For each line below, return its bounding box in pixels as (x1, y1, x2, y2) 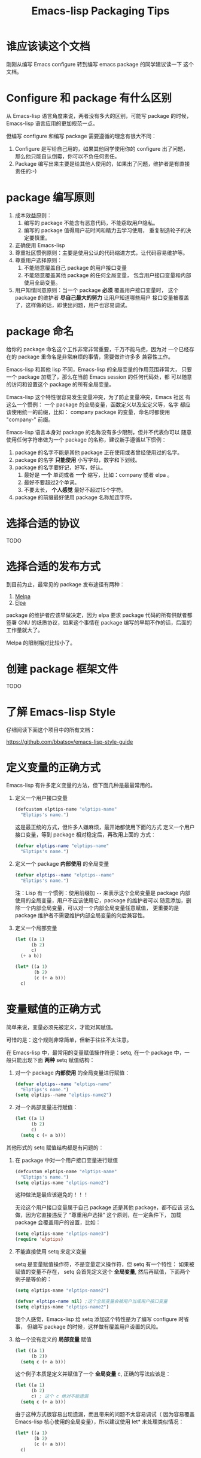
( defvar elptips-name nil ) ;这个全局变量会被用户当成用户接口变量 (14, 1298, 168, 1304)
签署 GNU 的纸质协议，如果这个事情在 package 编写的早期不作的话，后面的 (6, 619, 193, 626)
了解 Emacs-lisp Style (6, 705, 116, 719)
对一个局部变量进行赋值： (14, 1104, 78, 1111)
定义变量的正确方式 (6, 761, 101, 774)
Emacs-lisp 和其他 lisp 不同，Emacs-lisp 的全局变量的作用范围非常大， (6, 366, 181, 373)
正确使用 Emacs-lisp (14, 241, 65, 249)
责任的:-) (14, 168, 37, 175)
